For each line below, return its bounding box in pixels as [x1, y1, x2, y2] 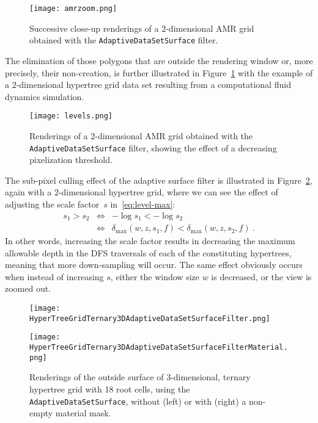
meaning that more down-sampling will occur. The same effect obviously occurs [5, 258, 303, 271]
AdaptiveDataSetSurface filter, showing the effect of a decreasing [29, 141, 277, 154]
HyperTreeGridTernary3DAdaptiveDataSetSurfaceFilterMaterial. [29, 343, 288, 352]
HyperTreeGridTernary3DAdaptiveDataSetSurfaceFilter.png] [29, 314, 270, 323]
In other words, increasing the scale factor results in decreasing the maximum [5, 234, 295, 247]
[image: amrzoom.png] [29, 4, 117, 13]
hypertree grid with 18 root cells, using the [29, 382, 190, 395]
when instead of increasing [5, 270, 104, 283]
